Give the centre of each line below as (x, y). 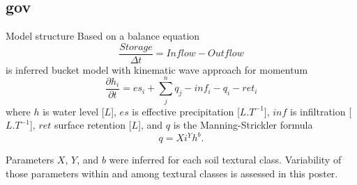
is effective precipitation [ (186, 111)
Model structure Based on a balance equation (103, 36)
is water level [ (74, 111)
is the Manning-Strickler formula (243, 125)
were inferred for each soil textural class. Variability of (225, 160)
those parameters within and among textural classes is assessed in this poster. (172, 173)
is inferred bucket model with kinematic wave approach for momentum (157, 69)
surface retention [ (93, 125)
